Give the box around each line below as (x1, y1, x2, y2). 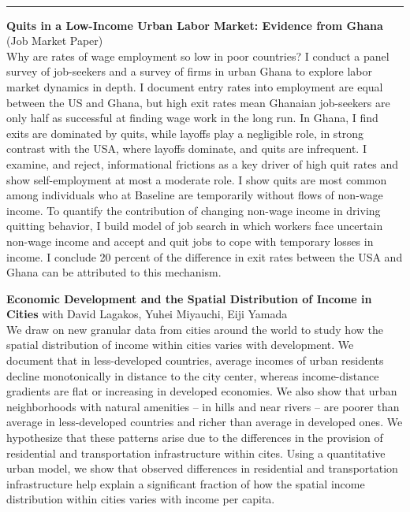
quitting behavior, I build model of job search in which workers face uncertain (6, 217, 383, 234)
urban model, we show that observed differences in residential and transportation (6, 460, 398, 477)
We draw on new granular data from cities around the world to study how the (6, 321, 383, 337)
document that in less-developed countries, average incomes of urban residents (6, 352, 384, 369)
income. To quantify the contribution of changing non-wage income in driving (6, 202, 381, 218)
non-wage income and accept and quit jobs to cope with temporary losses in (6, 232, 374, 249)
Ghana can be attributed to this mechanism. (6, 264, 222, 280)
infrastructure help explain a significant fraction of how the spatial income (6, 475, 365, 492)
